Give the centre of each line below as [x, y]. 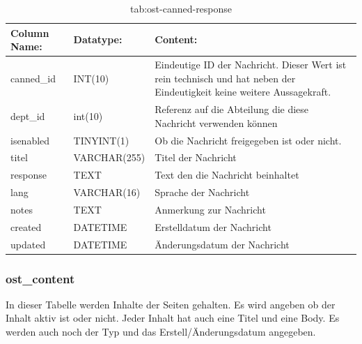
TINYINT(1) [101, 140]
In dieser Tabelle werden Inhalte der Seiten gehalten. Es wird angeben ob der [171, 304]
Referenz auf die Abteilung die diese [232, 109]
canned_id [33, 78]
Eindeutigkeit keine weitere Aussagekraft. [243, 92]
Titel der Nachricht [196, 157]
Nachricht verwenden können [216, 122]
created [26, 226]
